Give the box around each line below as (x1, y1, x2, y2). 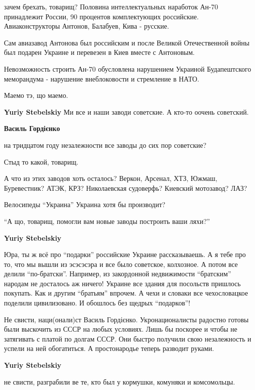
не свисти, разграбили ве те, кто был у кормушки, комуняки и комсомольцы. (4, 376, 235, 387)
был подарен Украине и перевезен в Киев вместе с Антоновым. (4, 47, 195, 57)
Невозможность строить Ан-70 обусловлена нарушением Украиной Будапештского (4, 63, 251, 74)
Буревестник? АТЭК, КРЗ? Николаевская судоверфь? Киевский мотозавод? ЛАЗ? (4, 182, 247, 193)
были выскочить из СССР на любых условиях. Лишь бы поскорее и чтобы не (4, 324, 238, 334)
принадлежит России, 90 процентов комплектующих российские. (4, 11, 199, 21)
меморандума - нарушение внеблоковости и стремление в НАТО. (4, 73, 199, 84)
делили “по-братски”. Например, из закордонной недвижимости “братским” (4, 268, 231, 279)
